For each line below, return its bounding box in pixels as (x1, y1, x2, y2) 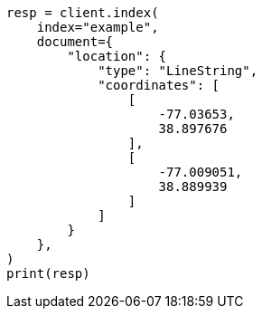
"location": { (67, 49, 167, 63)
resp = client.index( (6, 5, 159, 20)
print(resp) (6, 266, 90, 281)
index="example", (36, 20, 159, 34)
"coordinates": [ (98, 78, 220, 92)
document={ (36, 34, 114, 49)
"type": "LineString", (98, 63, 258, 78)
